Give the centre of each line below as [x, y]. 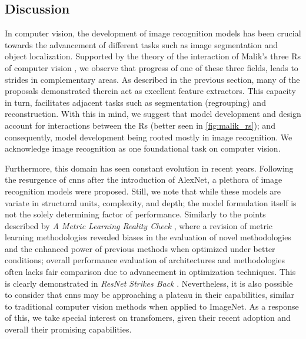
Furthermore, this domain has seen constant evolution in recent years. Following [149, 168]
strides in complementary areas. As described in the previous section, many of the [152, 79]
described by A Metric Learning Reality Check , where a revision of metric [139, 225]
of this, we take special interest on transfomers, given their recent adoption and [148, 318]
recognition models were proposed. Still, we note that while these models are [143, 191]
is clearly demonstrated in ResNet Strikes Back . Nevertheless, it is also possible [149, 283]
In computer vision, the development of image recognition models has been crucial [153, 33]
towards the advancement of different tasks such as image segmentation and [142, 44]
